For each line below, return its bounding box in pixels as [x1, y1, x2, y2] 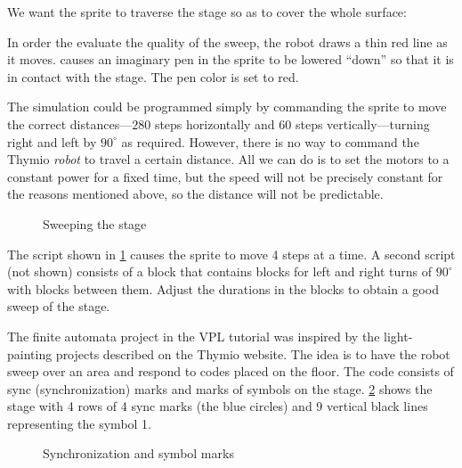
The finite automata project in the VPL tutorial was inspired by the [7, 326, 380, 345]
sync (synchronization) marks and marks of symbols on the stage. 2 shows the [7, 379, 433, 398]
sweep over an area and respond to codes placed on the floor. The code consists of [7, 362, 454, 381]
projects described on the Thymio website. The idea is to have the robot [55, 344, 450, 363]
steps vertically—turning [295, 114, 430, 133]
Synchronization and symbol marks [43, 444, 234, 463]
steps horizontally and [154, 114, 275, 133]
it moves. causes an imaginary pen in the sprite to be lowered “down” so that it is [7, 50, 454, 69]
